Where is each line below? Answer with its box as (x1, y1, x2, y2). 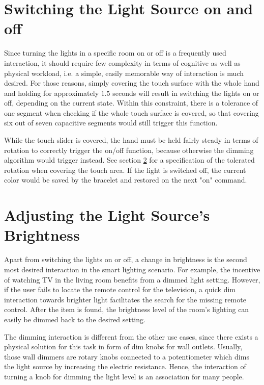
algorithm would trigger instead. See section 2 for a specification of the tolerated (4, 155, 255, 165)
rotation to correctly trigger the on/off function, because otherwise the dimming (4, 144, 254, 155)
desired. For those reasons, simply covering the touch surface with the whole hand (4, 78, 259, 88)
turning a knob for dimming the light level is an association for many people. (4, 371, 244, 381)
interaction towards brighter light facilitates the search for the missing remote (4, 294, 246, 304)
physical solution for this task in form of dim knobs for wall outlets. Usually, (4, 341, 243, 352)
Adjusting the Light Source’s (4, 204, 210, 225)
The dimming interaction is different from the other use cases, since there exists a (4, 331, 258, 342)
